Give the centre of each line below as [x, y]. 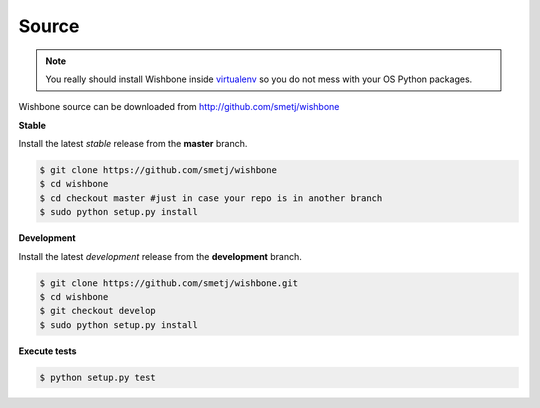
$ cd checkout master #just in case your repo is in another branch [211, 198]
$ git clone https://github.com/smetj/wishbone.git [169, 283]
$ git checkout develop [98, 311]
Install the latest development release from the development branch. [160, 256]
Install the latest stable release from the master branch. [133, 144]
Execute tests [47, 351]
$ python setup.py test [98, 377]
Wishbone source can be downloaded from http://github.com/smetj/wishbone [179, 107]
